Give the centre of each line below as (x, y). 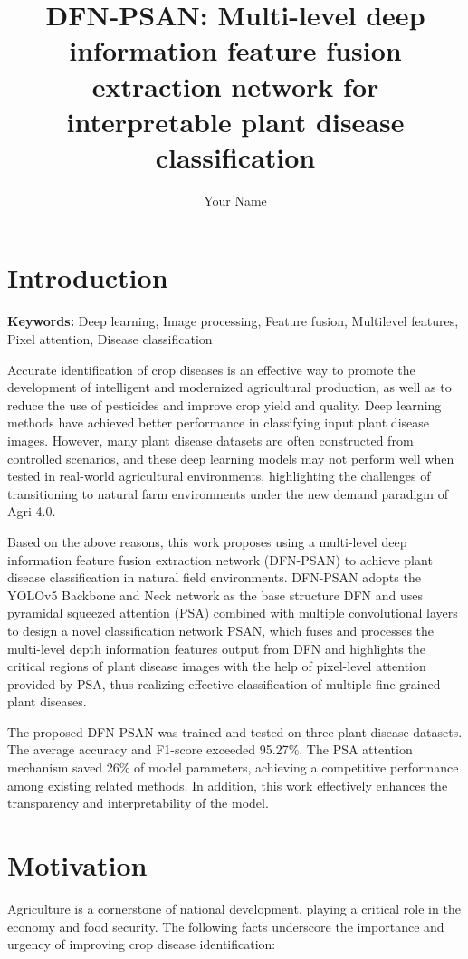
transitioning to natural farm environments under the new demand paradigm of (228, 493)
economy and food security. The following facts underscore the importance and (226, 926)
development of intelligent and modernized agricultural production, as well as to (229, 387)
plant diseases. (47, 701)
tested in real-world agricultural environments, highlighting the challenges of (219, 476)
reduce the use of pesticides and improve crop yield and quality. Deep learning (224, 404)
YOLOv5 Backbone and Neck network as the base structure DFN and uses (215, 595)
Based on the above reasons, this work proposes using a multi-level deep (207, 541)
